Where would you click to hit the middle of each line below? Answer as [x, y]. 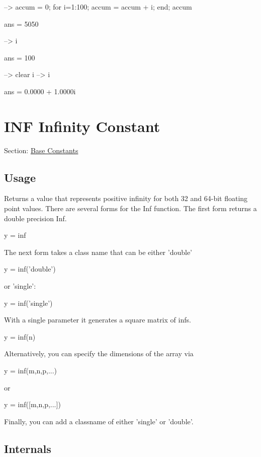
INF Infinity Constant [82, 126]
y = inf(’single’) [28, 303]
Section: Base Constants [41, 150]
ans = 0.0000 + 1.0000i [40, 91]
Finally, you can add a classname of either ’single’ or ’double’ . [99, 421]
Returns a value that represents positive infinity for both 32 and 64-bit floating [126, 198]
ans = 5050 [21, 23]
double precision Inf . [35, 218]
